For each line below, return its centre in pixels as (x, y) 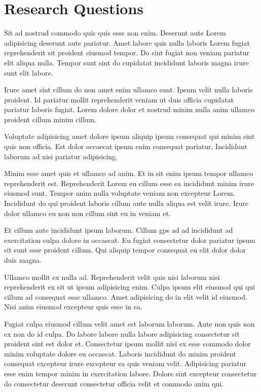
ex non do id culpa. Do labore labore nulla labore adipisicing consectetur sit (122, 333)
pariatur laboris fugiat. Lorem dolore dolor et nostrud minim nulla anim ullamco (129, 109)
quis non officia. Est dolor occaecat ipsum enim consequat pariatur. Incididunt (126, 146)
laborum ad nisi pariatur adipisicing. (61, 156)
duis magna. (23, 260)
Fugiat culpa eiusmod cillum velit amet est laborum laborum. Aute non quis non (129, 323)
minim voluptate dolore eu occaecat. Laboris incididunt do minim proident (120, 353)
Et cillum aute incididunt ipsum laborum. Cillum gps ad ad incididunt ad (119, 230)
